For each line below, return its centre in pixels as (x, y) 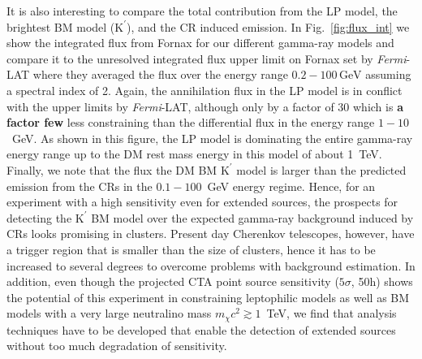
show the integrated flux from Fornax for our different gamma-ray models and (200, 43)
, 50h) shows (382, 281)
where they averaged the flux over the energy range (160, 74)
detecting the (39, 217)
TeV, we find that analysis (332, 313)
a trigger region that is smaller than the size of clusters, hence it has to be (191, 249)
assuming (388, 74)
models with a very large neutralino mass (109, 313)
